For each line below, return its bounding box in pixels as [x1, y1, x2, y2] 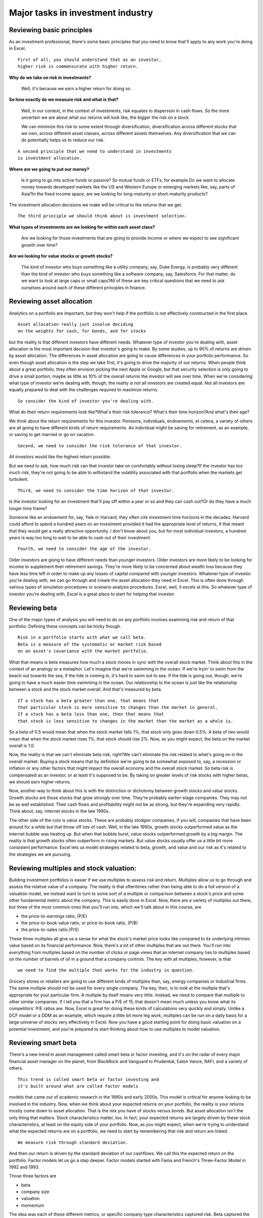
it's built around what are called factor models [18, 1084, 139, 1089]
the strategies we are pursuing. [9, 851, 72, 857]
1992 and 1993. [9, 1164, 40, 1170]
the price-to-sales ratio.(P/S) [21, 927, 79, 933]
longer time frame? [9, 505, 47, 511]
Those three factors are [9, 1173, 56, 1179]
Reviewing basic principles [9, 26, 93, 34]
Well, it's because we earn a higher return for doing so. [21, 86, 131, 92]
